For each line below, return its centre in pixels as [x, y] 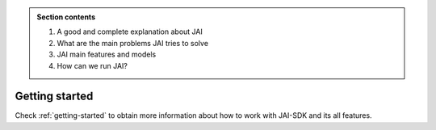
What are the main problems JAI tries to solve [133, 43]
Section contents [66, 17]
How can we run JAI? [92, 65]
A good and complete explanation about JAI [130, 31]
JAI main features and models [107, 55]
